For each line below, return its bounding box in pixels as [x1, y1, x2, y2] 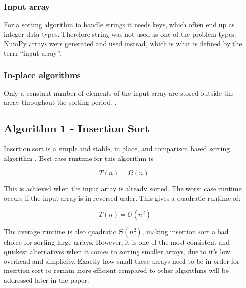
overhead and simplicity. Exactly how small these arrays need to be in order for [4, 256, 240, 266]
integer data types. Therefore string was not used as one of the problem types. [4, 29, 236, 39]
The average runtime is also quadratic [4, 226, 116, 236]
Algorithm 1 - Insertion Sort [4, 121, 150, 136]
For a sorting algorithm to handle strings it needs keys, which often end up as [4, 19, 235, 30]
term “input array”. [4, 48, 61, 58]
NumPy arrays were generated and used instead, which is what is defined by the [4, 38, 242, 48]
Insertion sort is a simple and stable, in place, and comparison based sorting [4, 144, 230, 154]
